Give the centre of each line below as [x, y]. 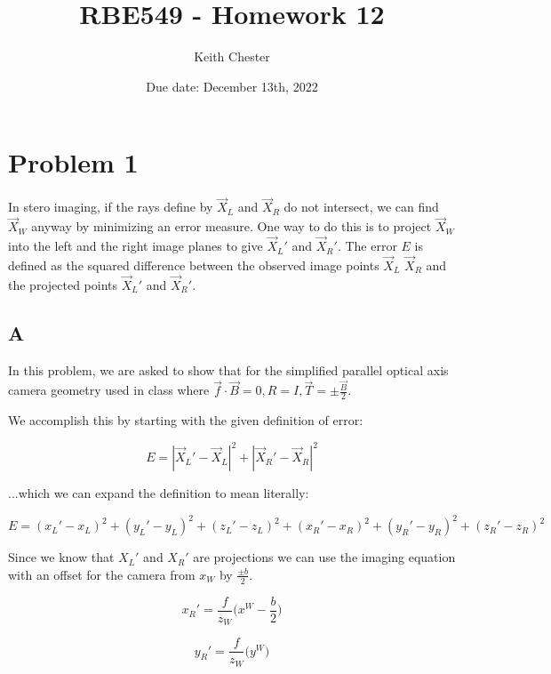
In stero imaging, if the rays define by [111, 207]
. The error [367, 246]
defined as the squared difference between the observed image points [194, 265]
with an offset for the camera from [102, 574]
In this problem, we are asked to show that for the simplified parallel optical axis [228, 369]
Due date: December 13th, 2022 [232, 86]
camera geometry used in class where [109, 390]
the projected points [63, 284]
